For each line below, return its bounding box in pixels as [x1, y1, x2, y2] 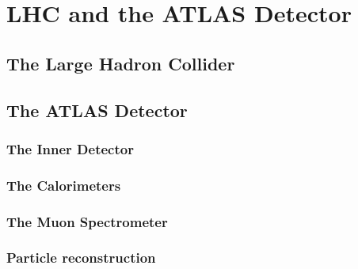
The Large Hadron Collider [6, 51, 235, 75]
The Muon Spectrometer [6, 211, 168, 231]
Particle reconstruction [6, 248, 156, 267]
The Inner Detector [6, 138, 134, 158]
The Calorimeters [6, 175, 121, 195]
